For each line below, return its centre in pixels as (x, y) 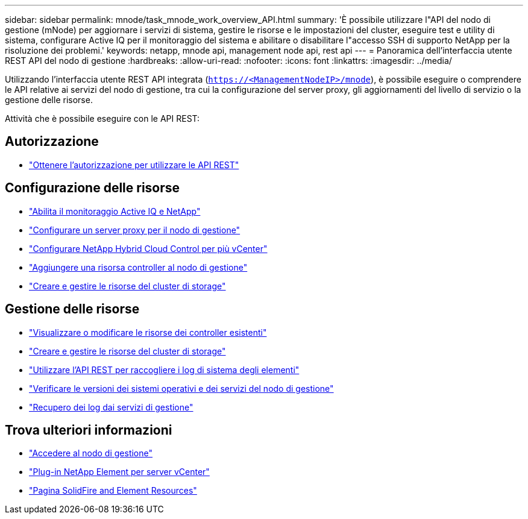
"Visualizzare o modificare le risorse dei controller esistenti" (148, 332)
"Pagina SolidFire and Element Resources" (113, 491)
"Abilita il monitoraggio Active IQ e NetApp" (115, 211)
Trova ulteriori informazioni (89, 430)
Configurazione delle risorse (93, 188)
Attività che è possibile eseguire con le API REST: (102, 118)
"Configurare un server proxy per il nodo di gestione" (135, 230)
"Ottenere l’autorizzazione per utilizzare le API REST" (134, 165)
